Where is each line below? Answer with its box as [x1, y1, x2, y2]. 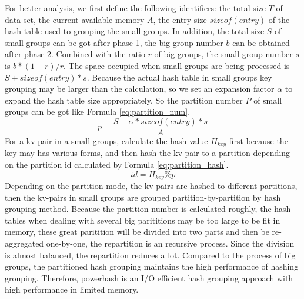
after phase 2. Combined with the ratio [5, 48, 145, 60]
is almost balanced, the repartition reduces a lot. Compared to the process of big [5, 248, 296, 261]
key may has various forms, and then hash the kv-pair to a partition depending [5, 147, 290, 159]
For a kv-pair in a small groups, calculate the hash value [5, 135, 208, 147]
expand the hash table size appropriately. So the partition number [5, 94, 243, 106]
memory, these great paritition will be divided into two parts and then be [5, 225, 269, 238]
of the [268, 13, 290, 25]
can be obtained [232, 36, 290, 48]
